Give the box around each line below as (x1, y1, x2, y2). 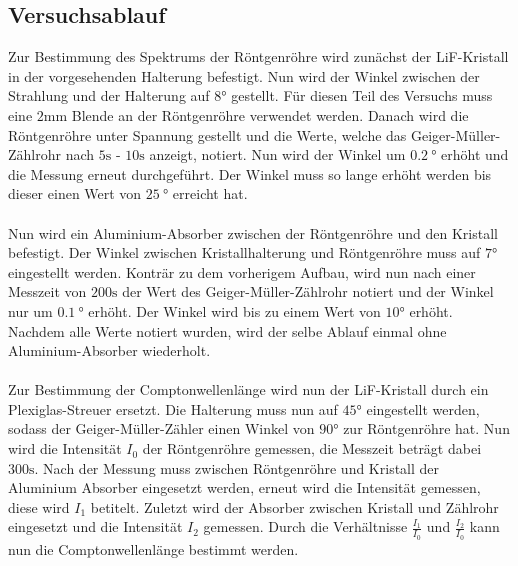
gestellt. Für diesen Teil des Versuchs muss (231, 85, 493, 106)
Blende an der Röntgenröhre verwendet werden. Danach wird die (71, 104, 469, 125)
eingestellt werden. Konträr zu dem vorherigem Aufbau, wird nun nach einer (8, 261, 476, 282)
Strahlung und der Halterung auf (8, 85, 210, 106)
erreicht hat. (172, 183, 248, 204)
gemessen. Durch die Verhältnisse (203, 516, 408, 537)
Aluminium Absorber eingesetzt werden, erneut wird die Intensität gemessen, (8, 477, 481, 498)
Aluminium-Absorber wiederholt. (8, 340, 211, 361)
